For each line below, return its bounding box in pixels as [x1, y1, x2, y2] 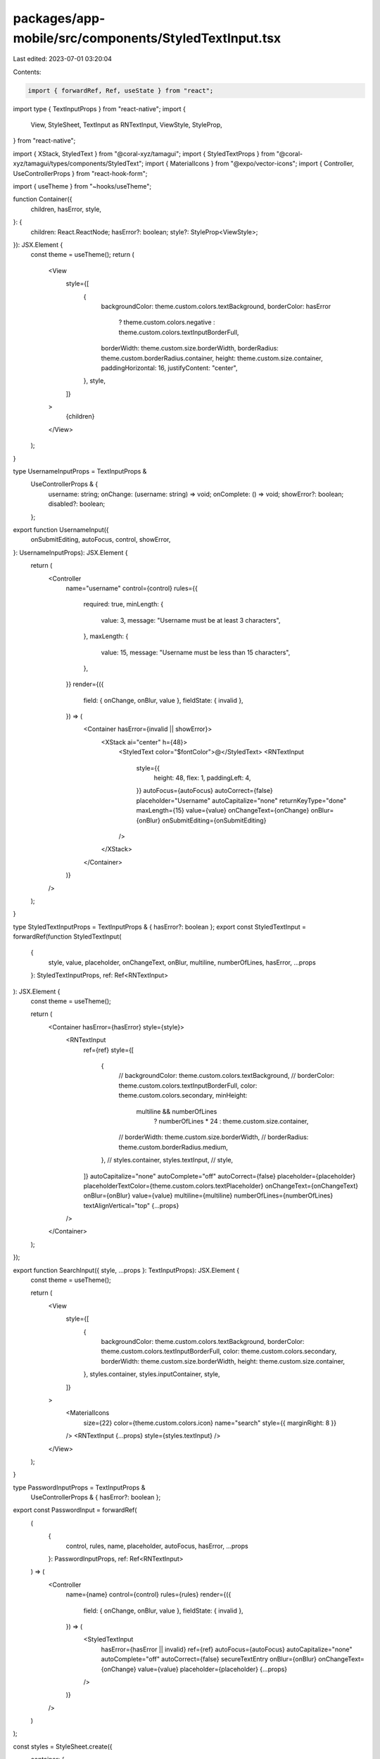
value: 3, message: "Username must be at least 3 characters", [101, 616, 281, 624]
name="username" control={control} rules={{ [65, 584, 198, 592]
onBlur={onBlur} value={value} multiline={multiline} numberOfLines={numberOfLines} [83, 1191, 334, 1200]
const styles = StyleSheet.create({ [13, 1742, 113, 1751]
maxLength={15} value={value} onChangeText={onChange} [136, 806, 310, 815]
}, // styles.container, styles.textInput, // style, [101, 1156, 234, 1164]
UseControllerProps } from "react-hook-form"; [13, 169, 148, 177]
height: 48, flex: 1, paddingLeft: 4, [153, 774, 251, 782]
